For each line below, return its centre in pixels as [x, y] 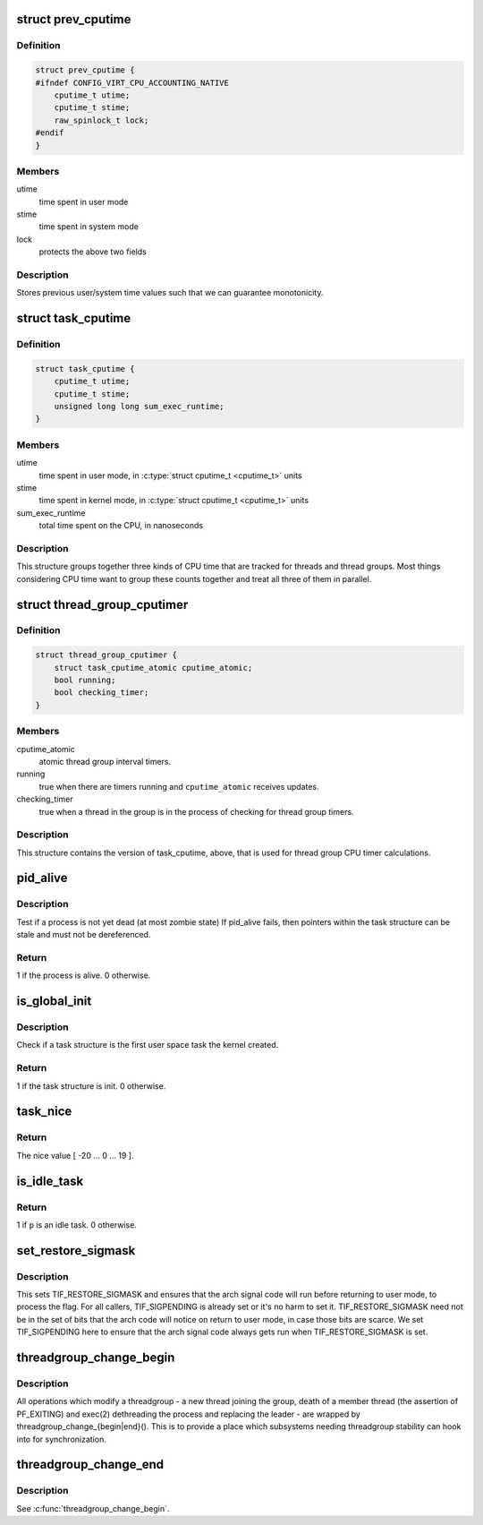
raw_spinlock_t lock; [102, 120]
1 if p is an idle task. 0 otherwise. [77, 1225]
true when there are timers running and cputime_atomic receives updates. [179, 786]
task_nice [44, 1112]
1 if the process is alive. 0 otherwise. [84, 975]
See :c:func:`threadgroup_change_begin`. [93, 1508]
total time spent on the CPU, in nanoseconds [121, 526]
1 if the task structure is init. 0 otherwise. [91, 1086]
